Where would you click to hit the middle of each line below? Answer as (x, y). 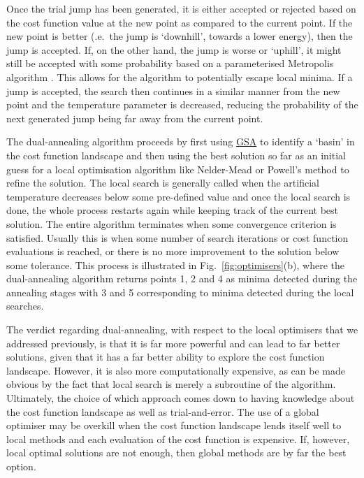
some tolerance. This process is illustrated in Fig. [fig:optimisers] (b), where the (176, 265)
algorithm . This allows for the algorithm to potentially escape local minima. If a (180, 77)
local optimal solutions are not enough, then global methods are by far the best (176, 452)
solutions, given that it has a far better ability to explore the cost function (166, 357)
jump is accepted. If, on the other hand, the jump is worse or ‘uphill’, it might (174, 49)
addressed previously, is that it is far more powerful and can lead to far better (173, 343)
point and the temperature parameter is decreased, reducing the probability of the (182, 104)
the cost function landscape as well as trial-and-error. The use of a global (163, 411)
